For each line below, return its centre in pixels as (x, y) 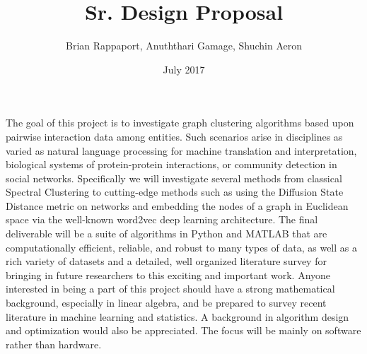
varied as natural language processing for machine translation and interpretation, (181, 150)
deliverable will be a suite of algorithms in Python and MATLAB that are (167, 234)
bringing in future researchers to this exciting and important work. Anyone (168, 275)
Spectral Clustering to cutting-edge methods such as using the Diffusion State (175, 192)
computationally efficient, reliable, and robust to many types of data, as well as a (181, 247)
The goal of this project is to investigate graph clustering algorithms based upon (180, 123)
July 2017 (184, 69)
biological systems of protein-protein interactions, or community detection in (171, 164)
